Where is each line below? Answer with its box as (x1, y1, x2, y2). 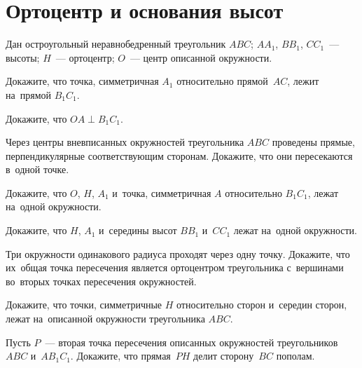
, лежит (287, 74, 319, 88)
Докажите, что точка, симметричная (6, 74, 159, 88)
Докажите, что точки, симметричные (6, 297, 162, 312)
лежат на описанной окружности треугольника (6, 311, 205, 326)
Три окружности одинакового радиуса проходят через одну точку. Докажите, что (6, 246, 350, 261)
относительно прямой (176, 74, 268, 88)
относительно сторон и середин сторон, (176, 297, 347, 312)
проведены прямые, (272, 135, 355, 149)
